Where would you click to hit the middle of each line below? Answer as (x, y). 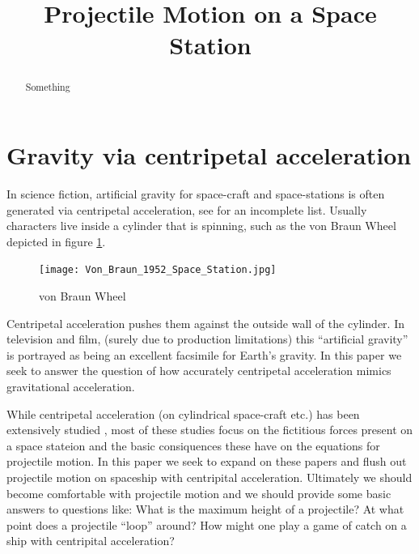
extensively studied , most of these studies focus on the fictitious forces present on (210, 430)
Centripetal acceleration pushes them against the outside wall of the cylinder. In (205, 323)
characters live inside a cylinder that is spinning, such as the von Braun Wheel (201, 226)
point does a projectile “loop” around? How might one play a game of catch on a (207, 524)
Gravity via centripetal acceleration (209, 155)
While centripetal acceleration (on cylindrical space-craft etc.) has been (183, 413)
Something (48, 87)
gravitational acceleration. (71, 386)
